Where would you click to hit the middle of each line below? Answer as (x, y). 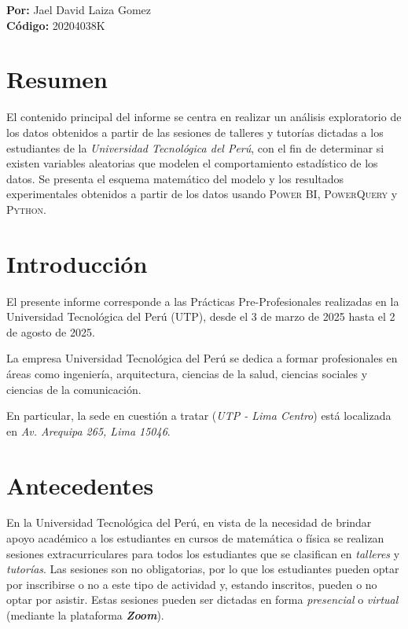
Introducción (77, 263)
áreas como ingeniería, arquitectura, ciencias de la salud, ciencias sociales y (187, 373)
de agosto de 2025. (51, 331)
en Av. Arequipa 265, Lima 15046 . (88, 430)
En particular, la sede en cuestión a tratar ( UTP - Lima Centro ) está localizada (199, 416)
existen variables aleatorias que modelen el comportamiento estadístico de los (192, 163)
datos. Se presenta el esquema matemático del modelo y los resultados (175, 178)
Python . (26, 209)
